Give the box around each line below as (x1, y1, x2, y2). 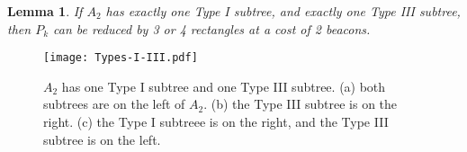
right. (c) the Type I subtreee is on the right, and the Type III (43, 112, 389, 131)
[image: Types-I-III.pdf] (43, 51, 198, 65)
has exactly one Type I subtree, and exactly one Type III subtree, (105, 2, 461, 20)
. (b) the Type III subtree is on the (203, 94, 398, 113)
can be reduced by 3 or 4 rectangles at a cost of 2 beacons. (53, 19, 371, 38)
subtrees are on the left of (43, 94, 185, 113)
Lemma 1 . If (7, 2, 83, 20)
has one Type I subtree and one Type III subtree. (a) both (61, 76, 386, 95)
